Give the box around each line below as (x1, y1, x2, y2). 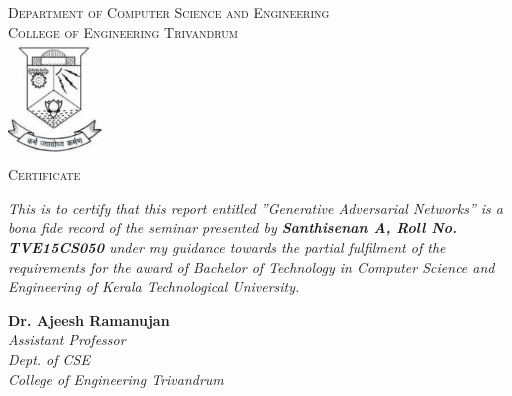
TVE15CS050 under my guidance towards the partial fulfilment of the (8, 237, 446, 258)
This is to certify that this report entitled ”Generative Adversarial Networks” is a (8, 197, 503, 218)
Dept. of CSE (8, 349, 90, 370)
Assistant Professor (8, 329, 126, 350)
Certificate (8, 164, 81, 185)
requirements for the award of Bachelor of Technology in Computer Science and (8, 256, 495, 277)
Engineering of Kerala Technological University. (8, 276, 300, 297)
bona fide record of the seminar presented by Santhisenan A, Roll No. (8, 217, 457, 238)
